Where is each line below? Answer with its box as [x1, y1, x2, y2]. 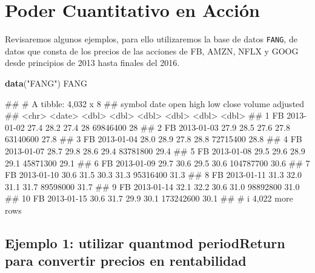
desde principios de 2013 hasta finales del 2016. [5, 56, 180, 69]
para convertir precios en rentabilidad [5, 251, 247, 270]
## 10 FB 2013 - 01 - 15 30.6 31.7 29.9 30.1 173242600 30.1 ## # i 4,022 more [5, 192, 293, 205]
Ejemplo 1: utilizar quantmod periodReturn [5, 233, 285, 252]
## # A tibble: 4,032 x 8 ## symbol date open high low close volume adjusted [5, 97, 305, 110]
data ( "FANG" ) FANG [5, 76, 88, 89]
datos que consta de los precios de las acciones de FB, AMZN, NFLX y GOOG [5, 44, 299, 57]
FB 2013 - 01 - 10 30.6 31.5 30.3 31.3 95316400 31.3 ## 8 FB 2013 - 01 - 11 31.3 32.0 [5, 168, 302, 181]
